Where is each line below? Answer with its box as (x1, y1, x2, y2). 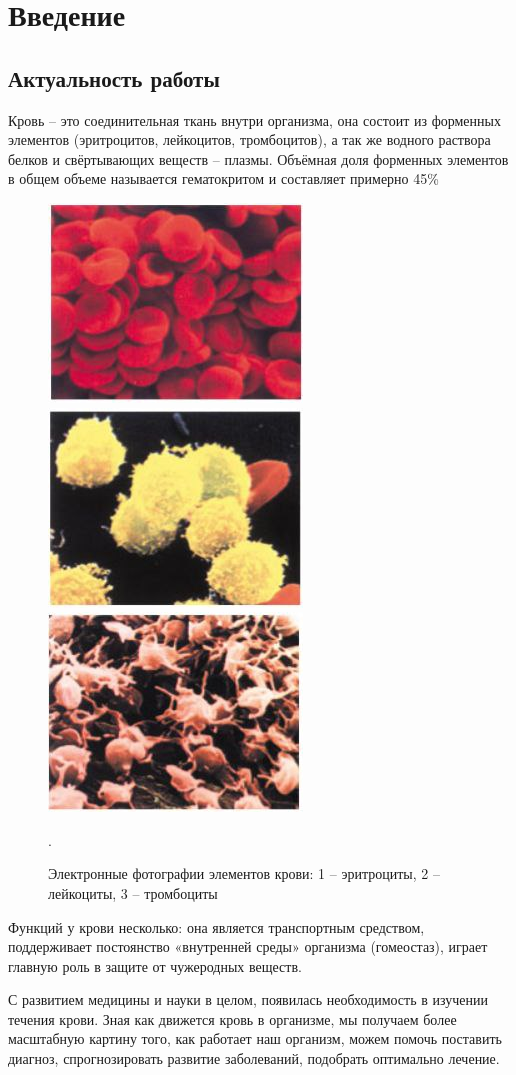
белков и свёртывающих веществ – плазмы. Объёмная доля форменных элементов (8, 148, 509, 169)
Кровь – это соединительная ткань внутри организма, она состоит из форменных (8, 109, 501, 130)
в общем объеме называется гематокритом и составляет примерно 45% (8, 168, 439, 189)
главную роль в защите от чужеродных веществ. (8, 955, 302, 976)
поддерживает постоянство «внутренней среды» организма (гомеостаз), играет (8, 936, 488, 957)
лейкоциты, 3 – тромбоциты (48, 882, 218, 903)
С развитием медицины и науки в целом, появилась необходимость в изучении (8, 989, 488, 1010)
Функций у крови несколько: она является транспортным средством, (8, 916, 425, 937)
